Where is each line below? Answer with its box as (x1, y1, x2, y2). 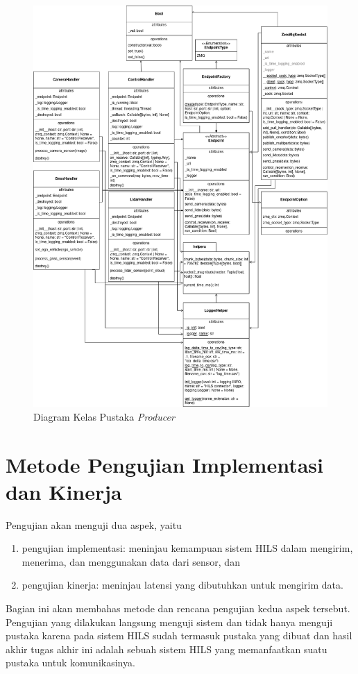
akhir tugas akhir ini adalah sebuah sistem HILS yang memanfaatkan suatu (6, 641, 327, 656)
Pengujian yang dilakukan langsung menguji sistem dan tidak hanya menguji (6, 614, 333, 629)
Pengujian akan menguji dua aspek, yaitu (6, 517, 182, 532)
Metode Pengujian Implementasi (6, 450, 323, 478)
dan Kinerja (6, 477, 122, 505)
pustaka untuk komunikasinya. (6, 655, 135, 670)
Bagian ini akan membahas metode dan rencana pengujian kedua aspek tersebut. (6, 601, 350, 615)
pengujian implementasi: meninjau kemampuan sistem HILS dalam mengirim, (22, 541, 353, 555)
